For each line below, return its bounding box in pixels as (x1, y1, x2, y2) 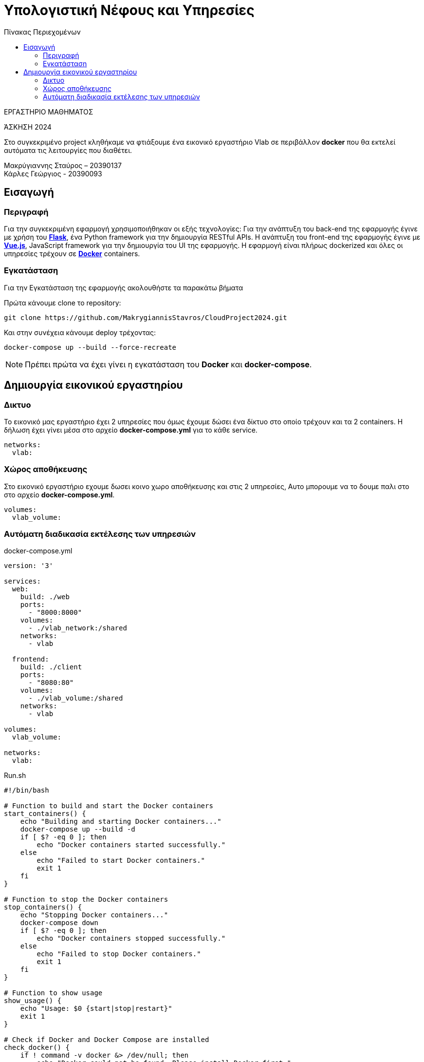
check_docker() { (4, 1043, 70, 1052)
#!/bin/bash (4, 786, 49, 795)
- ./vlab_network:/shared (28, 624, 127, 632)
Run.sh (4, 771, 26, 780)
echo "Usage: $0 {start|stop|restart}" (20, 1005, 172, 1013)
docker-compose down (20, 919, 98, 927)
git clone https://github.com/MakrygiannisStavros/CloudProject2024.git (4, 313, 287, 322)
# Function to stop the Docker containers (4, 895, 168, 904)
